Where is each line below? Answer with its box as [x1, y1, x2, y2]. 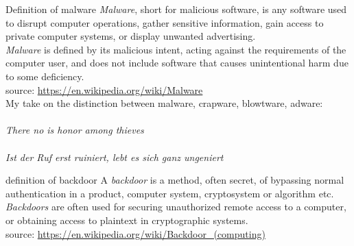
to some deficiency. [5, 69, 84, 83]
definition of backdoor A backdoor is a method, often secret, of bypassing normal [5, 173, 344, 187]
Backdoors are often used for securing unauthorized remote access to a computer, [5, 199, 346, 214]
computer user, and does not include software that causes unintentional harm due [5, 56, 349, 70]
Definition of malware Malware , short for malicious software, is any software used [5, 2, 347, 16]
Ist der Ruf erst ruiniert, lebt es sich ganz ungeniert [5, 149, 224, 164]
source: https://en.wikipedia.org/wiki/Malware [5, 82, 203, 97]
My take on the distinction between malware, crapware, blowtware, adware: [5, 96, 323, 110]
